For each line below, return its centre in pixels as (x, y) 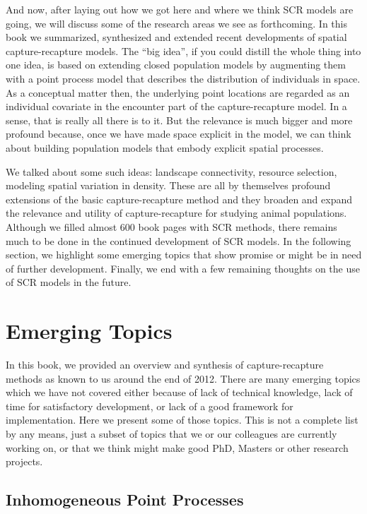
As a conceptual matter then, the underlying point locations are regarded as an (178, 92)
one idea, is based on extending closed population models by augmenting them (176, 65)
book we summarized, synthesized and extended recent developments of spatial (176, 37)
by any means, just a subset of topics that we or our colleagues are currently (171, 433)
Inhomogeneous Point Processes (125, 500)
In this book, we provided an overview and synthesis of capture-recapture (165, 364)
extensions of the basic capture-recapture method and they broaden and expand (179, 199)
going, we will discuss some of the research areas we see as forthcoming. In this (176, 23)
